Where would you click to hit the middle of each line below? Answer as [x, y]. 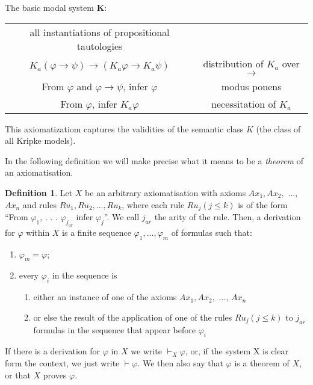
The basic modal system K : [56, 7]
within [38, 232]
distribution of [233, 63]
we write [146, 351]
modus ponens [251, 86]
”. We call [122, 217]
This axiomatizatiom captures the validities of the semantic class [124, 128]
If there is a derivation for [53, 351]
